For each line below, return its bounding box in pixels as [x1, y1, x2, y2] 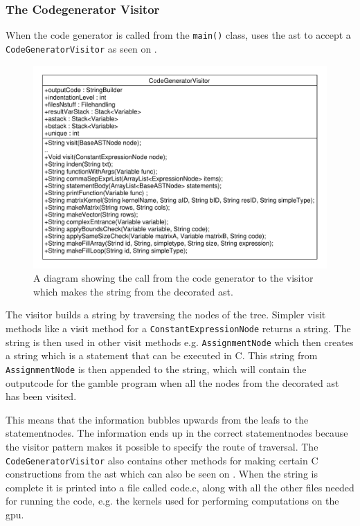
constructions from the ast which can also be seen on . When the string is [6, 466, 318, 481]
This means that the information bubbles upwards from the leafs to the [6, 412, 309, 426]
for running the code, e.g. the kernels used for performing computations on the [6, 493, 339, 508]
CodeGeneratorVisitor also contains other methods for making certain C [6, 453, 318, 467]
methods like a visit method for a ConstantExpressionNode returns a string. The [6, 321, 351, 336]
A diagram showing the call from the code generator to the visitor [33, 271, 314, 285]
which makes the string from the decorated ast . [33, 284, 233, 298]
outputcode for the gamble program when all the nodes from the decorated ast [6, 375, 339, 390]
